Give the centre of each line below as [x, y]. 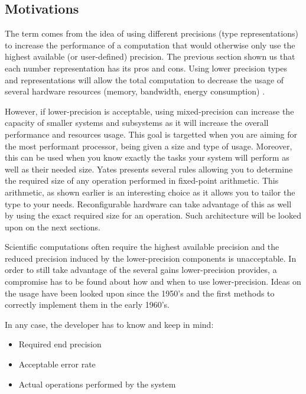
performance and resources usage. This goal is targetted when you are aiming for [151, 134]
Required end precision [60, 344]
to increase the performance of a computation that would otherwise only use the [150, 45]
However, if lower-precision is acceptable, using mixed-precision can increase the [149, 111]
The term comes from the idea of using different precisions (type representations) [152, 33]
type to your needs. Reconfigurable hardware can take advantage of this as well [148, 203]
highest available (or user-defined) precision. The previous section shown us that [150, 56]
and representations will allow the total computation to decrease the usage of [144, 79]
